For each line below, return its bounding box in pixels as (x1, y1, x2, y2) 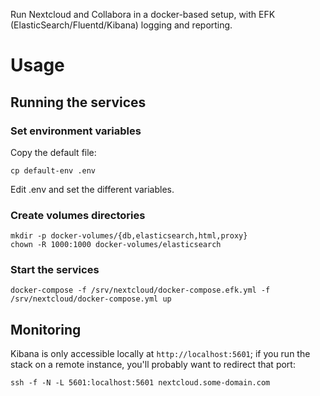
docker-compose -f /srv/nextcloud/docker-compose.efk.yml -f (10, 285, 271, 296)
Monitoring (10, 321, 82, 338)
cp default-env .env (10, 165, 97, 176)
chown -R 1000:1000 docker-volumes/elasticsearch (10, 240, 222, 250)
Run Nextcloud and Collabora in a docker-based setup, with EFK (10, 9, 276, 20)
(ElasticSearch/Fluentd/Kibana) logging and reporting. (10, 19, 233, 31)
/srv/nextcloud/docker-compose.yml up (10, 294, 172, 304)
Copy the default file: (10, 146, 97, 158)
